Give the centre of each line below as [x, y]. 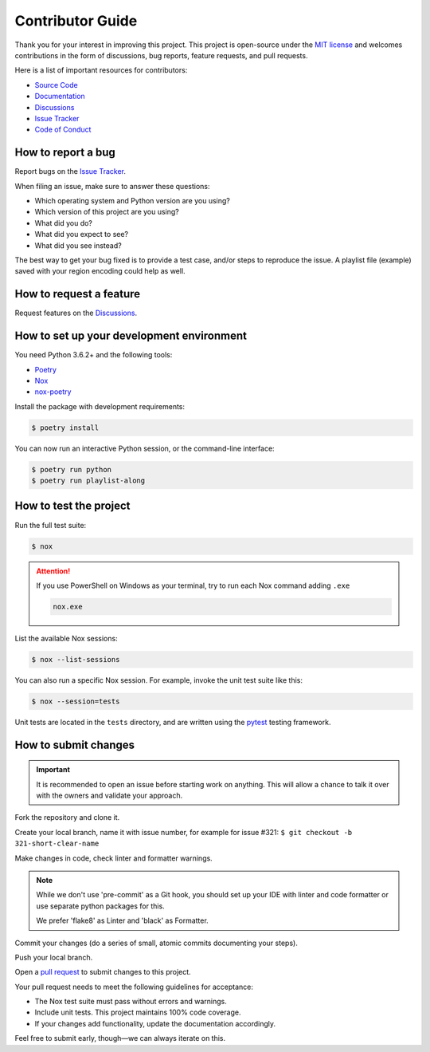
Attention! [53, 571]
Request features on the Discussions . [76, 313]
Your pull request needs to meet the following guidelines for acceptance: [134, 987]
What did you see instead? [78, 245]
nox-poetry [53, 392]
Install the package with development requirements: [100, 406]
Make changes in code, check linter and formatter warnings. [113, 858]
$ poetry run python [71, 469]
